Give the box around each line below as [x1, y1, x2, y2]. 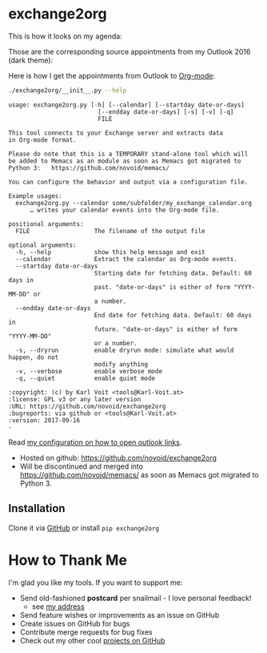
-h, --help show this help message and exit [15, 248, 205, 256]
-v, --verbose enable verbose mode [15, 367, 162, 375]
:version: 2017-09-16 [8, 416, 81, 425]
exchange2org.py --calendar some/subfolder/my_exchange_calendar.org [15, 199, 252, 207]
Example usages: [8, 191, 62, 200]
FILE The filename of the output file [15, 227, 205, 235]
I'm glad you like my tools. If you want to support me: [8, 578, 183, 587]
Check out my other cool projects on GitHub [19, 635, 165, 645]
